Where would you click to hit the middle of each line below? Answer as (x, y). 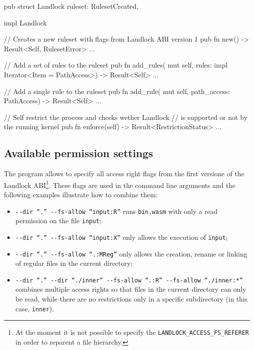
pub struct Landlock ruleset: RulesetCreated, (71, 6)
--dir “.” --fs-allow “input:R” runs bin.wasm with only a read (116, 211)
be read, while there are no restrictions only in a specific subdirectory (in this (131, 299)
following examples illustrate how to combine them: (81, 194)
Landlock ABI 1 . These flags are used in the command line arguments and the (120, 184)
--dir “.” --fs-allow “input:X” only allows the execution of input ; (121, 237)
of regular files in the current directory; (74, 263)
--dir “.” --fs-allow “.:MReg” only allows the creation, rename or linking (131, 253)
